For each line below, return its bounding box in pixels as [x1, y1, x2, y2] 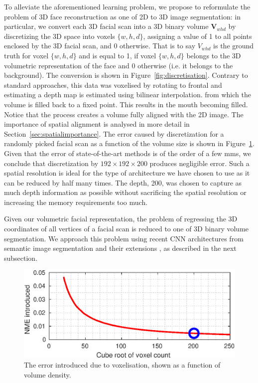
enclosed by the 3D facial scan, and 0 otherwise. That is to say [4, 40, 196, 51]
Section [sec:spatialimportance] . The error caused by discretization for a [4, 128, 224, 139]
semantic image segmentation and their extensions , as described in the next [4, 243, 237, 253]
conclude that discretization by [4, 158, 99, 168]
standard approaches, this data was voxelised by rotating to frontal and [4, 79, 222, 90]
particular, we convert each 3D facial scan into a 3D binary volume [4, 21, 209, 31]
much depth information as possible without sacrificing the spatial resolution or [4, 187, 247, 197]
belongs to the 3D [186, 50, 241, 60]
